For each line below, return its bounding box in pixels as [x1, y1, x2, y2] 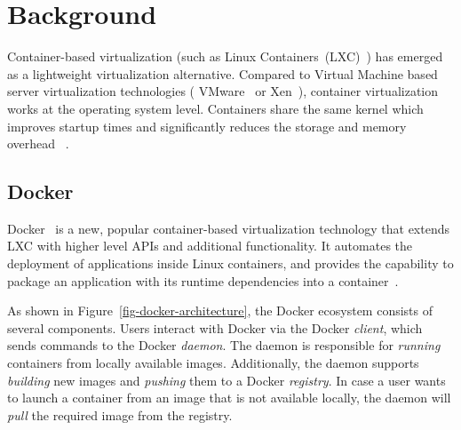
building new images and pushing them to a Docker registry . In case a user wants [7, 370, 446, 389]
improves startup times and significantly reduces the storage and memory [7, 116, 407, 135]
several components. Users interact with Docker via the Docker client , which [7, 318, 423, 337]
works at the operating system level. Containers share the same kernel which [7, 99, 424, 117]
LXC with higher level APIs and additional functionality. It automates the [7, 236, 413, 255]
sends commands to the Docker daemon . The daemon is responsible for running [7, 336, 441, 354]
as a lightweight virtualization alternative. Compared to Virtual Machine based [7, 64, 438, 83]
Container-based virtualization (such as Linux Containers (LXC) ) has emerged [7, 47, 443, 66]
